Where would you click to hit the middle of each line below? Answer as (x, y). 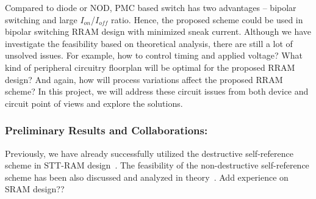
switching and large (41, 19)
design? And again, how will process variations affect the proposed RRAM (144, 79)
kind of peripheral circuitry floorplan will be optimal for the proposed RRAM (150, 67)
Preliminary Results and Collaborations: (106, 130)
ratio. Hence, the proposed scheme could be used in (207, 19)
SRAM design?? (35, 189)
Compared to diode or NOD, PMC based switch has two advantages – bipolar (151, 7)
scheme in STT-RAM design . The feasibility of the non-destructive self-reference (157, 165)
